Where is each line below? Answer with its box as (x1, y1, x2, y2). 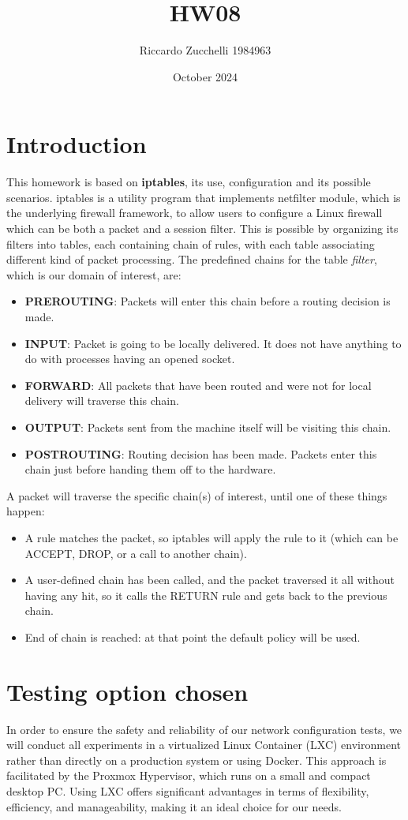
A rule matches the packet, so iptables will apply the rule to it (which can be (24, 529, 399, 545)
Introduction (6, 128, 147, 160)
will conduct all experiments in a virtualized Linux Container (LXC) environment (6, 736, 401, 753)
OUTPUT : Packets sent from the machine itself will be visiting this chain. (24, 418, 391, 435)
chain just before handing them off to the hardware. (24, 461, 276, 477)
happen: (6, 503, 45, 519)
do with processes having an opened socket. (24, 350, 235, 367)
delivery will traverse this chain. (24, 392, 179, 409)
